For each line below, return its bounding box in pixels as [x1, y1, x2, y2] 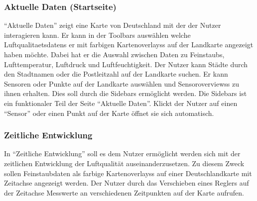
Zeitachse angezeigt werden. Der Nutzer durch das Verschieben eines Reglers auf [4, 178, 249, 188]
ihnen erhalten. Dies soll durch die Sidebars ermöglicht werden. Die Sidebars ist [4, 88, 247, 99]
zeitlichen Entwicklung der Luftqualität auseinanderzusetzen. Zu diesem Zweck [4, 158, 245, 168]
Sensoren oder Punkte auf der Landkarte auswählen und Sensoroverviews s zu [4, 78, 240, 89]
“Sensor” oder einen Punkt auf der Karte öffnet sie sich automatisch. [4, 107, 214, 118]
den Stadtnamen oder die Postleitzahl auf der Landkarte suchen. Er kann [4, 69, 228, 79]
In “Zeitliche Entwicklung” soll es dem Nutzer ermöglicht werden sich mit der [4, 148, 241, 159]
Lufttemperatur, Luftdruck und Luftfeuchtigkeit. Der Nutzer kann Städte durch [4, 59, 248, 69]
